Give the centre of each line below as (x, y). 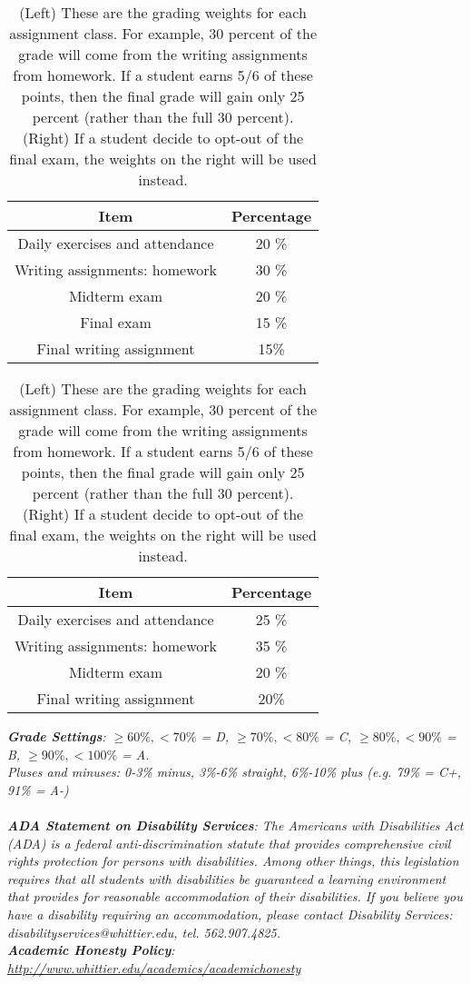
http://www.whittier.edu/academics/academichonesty (154, 967)
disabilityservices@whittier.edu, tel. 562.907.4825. (144, 932)
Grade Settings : (57, 736)
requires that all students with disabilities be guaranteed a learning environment (227, 878)
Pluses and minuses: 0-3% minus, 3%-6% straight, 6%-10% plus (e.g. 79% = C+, (234, 772)
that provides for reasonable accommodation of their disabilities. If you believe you (235, 896)
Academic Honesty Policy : (91, 950)
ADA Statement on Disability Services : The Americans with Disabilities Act (235, 825)
